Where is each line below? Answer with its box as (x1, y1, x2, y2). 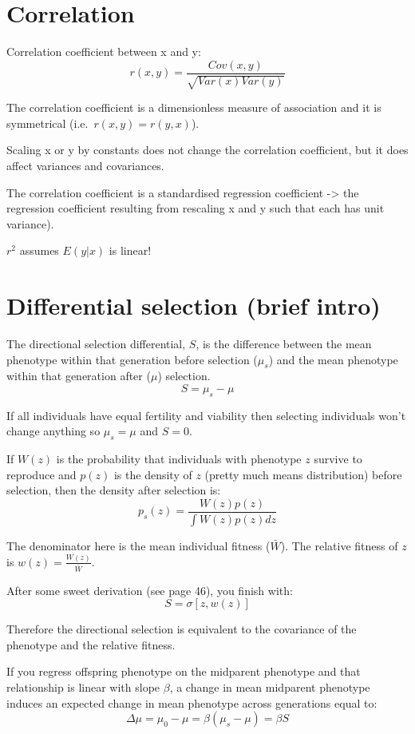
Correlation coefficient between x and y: (6, 43, 201, 60)
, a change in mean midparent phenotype (169, 679, 370, 696)
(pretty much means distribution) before (204, 466, 402, 482)
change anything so (6, 423, 101, 439)
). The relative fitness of (280, 537, 398, 553)
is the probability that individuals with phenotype (56, 450, 302, 467)
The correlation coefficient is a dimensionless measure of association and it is (6, 99, 381, 116)
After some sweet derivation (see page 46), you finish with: (6, 581, 293, 598)
